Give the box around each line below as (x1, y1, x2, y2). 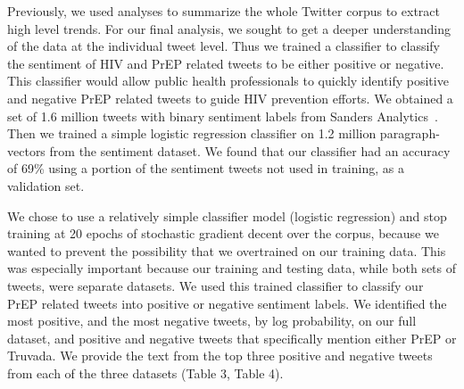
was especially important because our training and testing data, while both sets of (7, 259, 457, 277)
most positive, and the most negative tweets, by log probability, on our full (7, 311, 417, 330)
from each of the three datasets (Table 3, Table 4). (7, 363, 284, 382)
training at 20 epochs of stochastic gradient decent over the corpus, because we (7, 224, 439, 243)
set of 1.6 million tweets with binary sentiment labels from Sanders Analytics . (7, 106, 438, 125)
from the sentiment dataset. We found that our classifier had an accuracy (49, 141, 451, 160)
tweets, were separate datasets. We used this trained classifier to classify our (7, 276, 424, 294)
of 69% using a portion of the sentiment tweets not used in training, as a (7, 159, 404, 178)
